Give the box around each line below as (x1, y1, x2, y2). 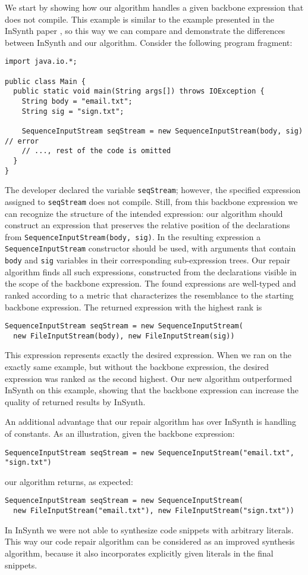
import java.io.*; (5, 57, 77, 66)
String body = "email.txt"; (21, 97, 133, 105)
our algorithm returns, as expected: (5, 475, 133, 487)
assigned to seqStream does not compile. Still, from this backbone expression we (5, 195, 298, 207)
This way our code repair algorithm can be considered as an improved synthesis (5, 535, 295, 548)
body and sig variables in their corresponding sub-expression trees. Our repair (5, 254, 290, 266)
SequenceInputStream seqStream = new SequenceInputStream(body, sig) (21, 126, 303, 135)
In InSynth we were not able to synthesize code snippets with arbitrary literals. (5, 523, 294, 536)
